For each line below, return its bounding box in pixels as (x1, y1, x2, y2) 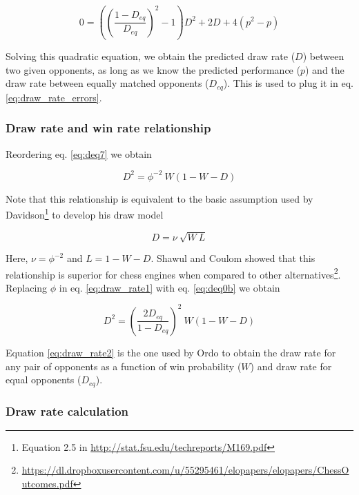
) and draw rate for (250, 358, 332, 373)
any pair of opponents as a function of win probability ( (6, 358, 242, 373)
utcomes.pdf (21, 476, 73, 490)
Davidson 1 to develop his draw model (6, 205, 164, 221)
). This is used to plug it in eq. (223, 76, 353, 90)
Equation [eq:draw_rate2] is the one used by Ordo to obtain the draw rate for (6, 345, 336, 359)
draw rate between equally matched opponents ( (6, 76, 209, 90)
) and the (304, 62, 345, 77)
